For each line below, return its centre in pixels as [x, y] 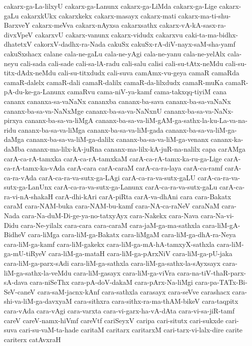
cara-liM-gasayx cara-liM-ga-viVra [124, 272]
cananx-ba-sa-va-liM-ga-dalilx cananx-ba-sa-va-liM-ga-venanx [118, 139]
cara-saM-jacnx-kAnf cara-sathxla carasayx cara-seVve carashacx [134, 291]
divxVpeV [18, 34]
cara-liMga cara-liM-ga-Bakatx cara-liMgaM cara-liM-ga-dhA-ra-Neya [132, 234]
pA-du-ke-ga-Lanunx [34, 92]
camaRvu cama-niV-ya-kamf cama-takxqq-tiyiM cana [147, 92]
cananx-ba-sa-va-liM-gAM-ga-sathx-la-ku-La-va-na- [171, 120]
